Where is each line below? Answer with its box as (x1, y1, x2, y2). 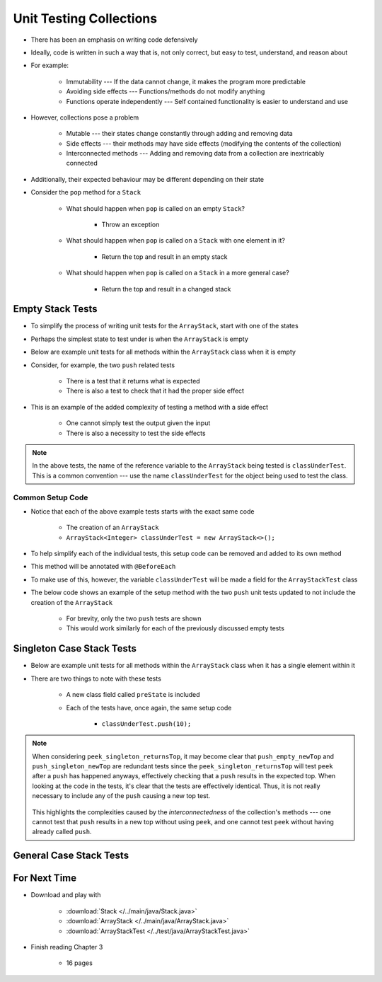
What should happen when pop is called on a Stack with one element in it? (66, 236, 286, 245)
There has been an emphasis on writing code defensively (30, 35, 198, 44)
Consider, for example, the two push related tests (30, 361, 175, 369)
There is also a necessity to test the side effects (66, 429, 206, 437)
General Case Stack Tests (13, 850, 129, 862)
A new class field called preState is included (66, 691, 200, 699)
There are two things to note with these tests (30, 674, 162, 683)
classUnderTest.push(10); (101, 720, 192, 728)
